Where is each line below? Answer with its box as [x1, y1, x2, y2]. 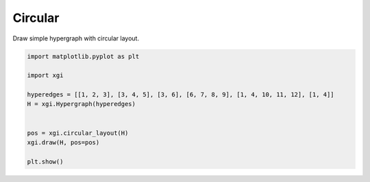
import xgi [27, 72, 64, 79]
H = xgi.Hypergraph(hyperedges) [27, 100, 136, 108]
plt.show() [27, 157, 64, 166]
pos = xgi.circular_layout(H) [27, 129, 129, 137]
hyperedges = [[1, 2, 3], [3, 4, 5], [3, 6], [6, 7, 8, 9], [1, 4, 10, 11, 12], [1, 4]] [27, 91, 335, 99]
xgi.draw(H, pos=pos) [27, 139, 100, 146]
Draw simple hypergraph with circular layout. [12, 34, 140, 42]
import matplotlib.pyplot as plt [27, 52, 140, 60]
